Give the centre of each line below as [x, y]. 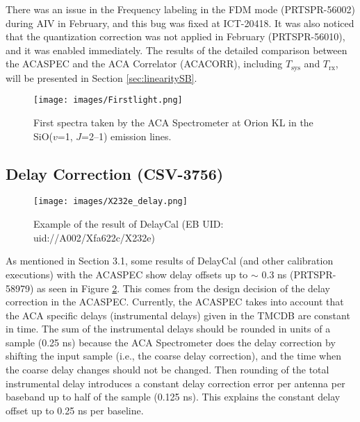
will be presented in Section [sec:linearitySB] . [101, 77]
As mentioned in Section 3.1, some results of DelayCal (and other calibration [170, 261]
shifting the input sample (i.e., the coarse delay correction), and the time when [173, 356]
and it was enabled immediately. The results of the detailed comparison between [177, 50]
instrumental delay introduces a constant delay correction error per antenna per [175, 383]
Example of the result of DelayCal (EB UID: [129, 224]
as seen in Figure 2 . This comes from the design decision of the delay [183, 288]
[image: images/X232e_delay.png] [111, 202]
